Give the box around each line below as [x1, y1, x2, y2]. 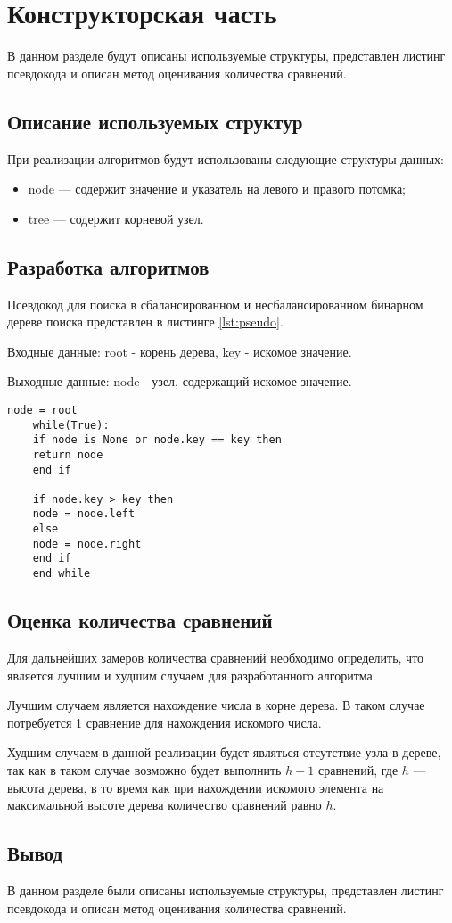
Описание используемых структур [7, 107, 303, 135]
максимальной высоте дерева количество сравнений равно [7, 795, 322, 814]
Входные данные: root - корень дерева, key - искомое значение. [7, 342, 352, 360]
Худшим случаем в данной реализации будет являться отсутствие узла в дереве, [7, 743, 441, 762]
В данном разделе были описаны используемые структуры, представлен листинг [7, 880, 444, 899]
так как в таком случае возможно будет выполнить [7, 760, 282, 779]
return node [32, 448, 103, 461]
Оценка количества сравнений [7, 606, 273, 634]
